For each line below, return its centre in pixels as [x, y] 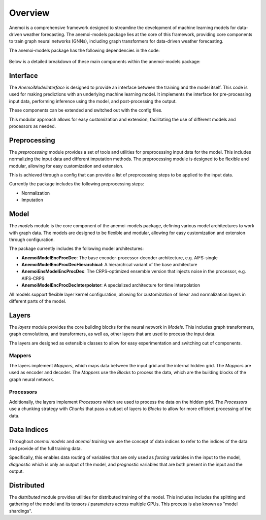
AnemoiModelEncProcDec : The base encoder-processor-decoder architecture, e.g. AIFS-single [119, 258]
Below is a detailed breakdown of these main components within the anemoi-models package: [105, 62]
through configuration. [32, 240]
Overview [29, 13]
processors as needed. [33, 126]
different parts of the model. [38, 301]
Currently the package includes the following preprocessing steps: [77, 184]
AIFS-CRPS [33, 278]
